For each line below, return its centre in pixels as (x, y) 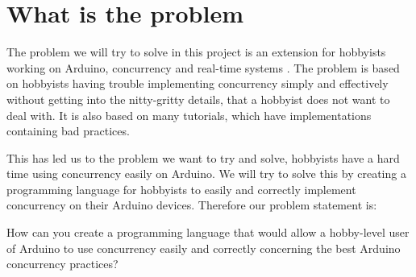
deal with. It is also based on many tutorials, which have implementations (189, 115)
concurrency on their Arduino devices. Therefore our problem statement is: (192, 205)
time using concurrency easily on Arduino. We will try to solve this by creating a (206, 174)
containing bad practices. (68, 131)
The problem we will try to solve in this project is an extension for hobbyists (196, 52)
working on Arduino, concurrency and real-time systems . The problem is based (203, 67)
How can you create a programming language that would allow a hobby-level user (208, 232)
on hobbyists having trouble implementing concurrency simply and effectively (198, 83)
